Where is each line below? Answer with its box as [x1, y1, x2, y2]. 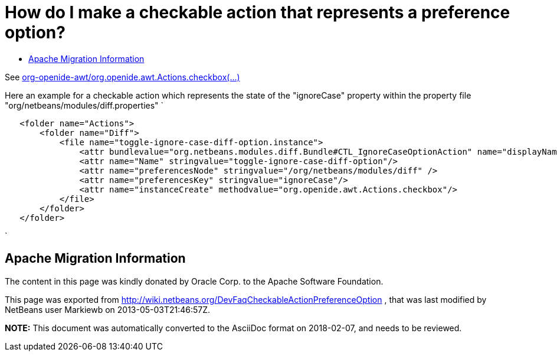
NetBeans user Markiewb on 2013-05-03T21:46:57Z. [5, 304, 211, 315]
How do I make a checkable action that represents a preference [5, 2, 510, 22]
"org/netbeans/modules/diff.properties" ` [5, 100, 164, 110]
